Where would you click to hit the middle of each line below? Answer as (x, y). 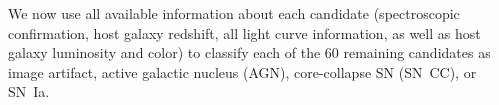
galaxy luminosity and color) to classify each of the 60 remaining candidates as (249, 52)
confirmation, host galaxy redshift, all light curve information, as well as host (244, 32)
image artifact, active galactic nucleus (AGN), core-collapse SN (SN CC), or (242, 71)
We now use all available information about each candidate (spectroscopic (234, 13)
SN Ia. (29, 91)
